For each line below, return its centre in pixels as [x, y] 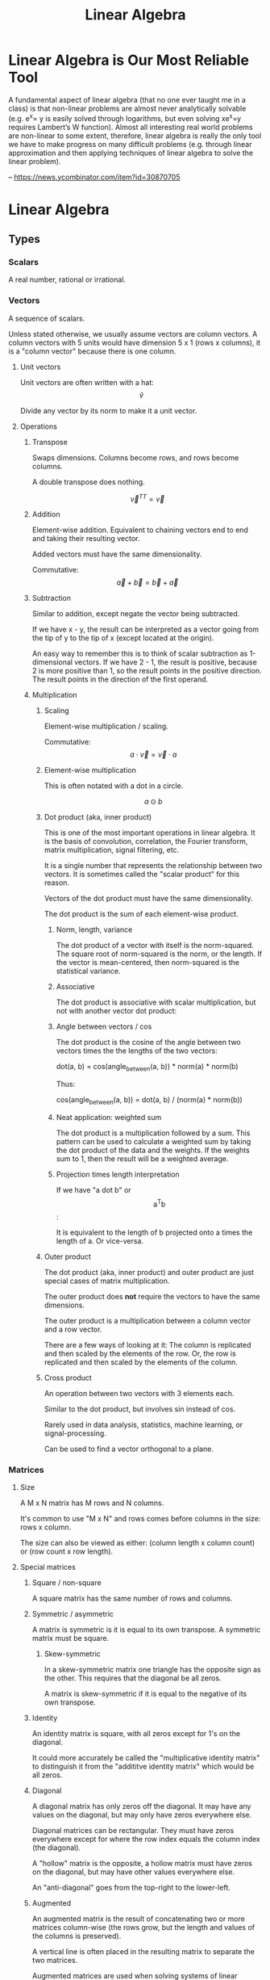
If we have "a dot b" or [93, 1190]
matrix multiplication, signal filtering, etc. [112, 850]
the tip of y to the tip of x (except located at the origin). [123, 638]
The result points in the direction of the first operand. [120, 679]
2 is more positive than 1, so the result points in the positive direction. [147, 671]
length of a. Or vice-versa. [100, 1240]
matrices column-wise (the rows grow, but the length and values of [143, 1927]
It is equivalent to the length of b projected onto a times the [154, 1232]
